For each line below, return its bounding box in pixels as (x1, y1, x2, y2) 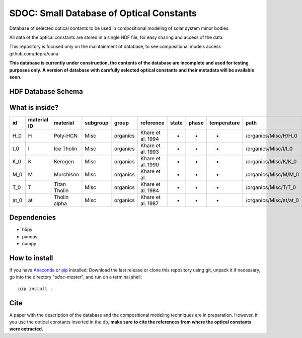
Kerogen (53, 158, 74, 165)
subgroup (85, 119, 109, 126)
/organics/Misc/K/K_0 (245, 158, 297, 165)
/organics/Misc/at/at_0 (245, 196, 299, 204)
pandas (22, 233, 38, 239)
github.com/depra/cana (9, 50, 59, 56)
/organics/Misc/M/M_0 (245, 171, 299, 178)
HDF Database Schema (9, 87, 83, 96)
